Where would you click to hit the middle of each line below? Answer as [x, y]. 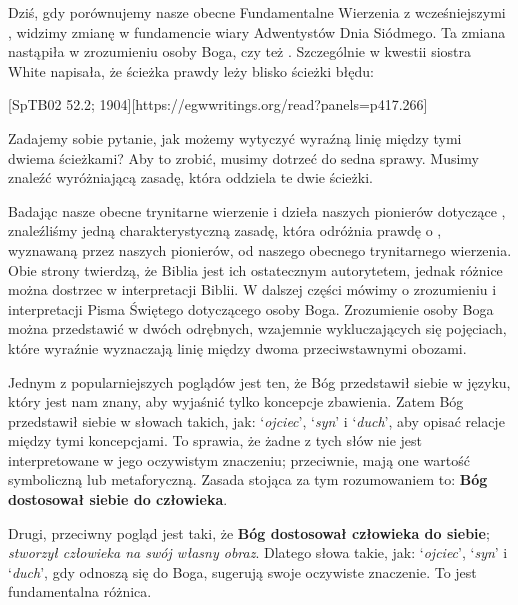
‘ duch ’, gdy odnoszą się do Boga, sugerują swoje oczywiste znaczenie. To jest [242, 571]
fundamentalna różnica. [80, 591]
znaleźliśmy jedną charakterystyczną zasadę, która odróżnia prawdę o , [225, 230]
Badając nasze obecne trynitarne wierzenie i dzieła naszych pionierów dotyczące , [257, 210]
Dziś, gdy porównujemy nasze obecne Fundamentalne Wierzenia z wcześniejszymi [257, 12]
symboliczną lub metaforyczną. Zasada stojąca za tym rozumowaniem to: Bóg [248, 479]
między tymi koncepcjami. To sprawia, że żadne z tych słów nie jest [215, 440]
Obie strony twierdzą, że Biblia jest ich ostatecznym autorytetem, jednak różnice [255, 269]
